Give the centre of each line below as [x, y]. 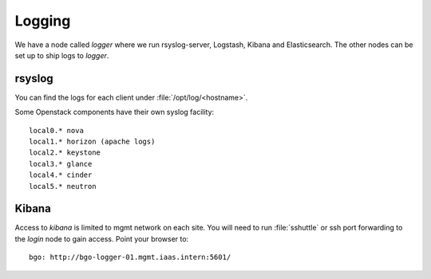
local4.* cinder [61, 175]
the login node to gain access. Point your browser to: [102, 238]
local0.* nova [56, 130]
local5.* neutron [63, 186]
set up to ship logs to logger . [62, 55]
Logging [43, 21]
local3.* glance [61, 164]
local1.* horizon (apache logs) [92, 142]
